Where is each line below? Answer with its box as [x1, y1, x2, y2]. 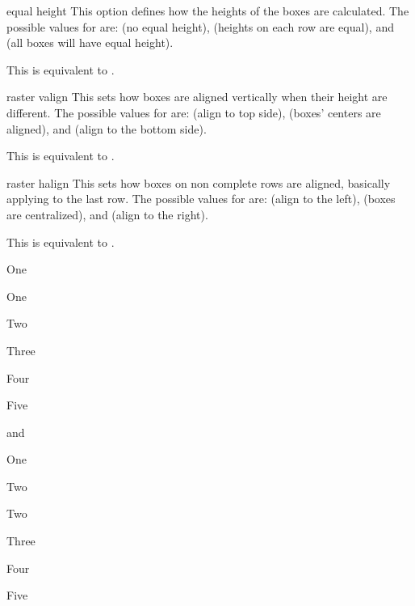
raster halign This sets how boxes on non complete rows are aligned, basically [6, 174, 391, 191]
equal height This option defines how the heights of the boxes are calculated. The [6, 2, 409, 19]
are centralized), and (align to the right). [6, 206, 208, 222]
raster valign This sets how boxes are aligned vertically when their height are [6, 88, 388, 105]
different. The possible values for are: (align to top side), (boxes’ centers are [6, 104, 381, 121]
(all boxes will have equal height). [6, 34, 174, 51]
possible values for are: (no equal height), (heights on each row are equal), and [6, 18, 394, 35]
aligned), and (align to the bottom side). [6, 120, 207, 137]
